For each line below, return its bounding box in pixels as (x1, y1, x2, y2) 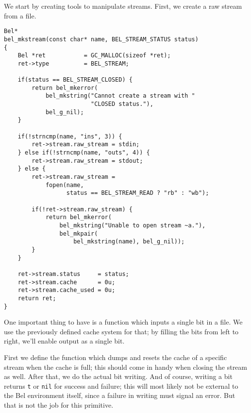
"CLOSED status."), (90, 101, 153, 108)
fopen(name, (45, 181, 84, 189)
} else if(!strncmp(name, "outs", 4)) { (17, 149, 150, 156)
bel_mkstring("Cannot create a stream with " (45, 92, 195, 100)
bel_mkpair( (59, 230, 98, 237)
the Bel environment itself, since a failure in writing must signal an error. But (4, 390, 235, 400)
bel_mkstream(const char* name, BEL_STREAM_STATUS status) (4, 35, 199, 43)
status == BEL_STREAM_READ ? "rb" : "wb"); (66, 189, 209, 197)
